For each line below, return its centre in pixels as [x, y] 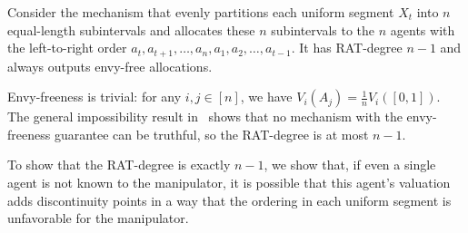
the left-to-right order [67, 48]
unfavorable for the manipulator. [98, 218]
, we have [266, 97]
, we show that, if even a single [350, 165]
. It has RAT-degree [347, 48]
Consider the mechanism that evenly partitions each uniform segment [201, 12]
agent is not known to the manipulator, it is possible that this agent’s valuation [229, 183]
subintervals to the [323, 29]
